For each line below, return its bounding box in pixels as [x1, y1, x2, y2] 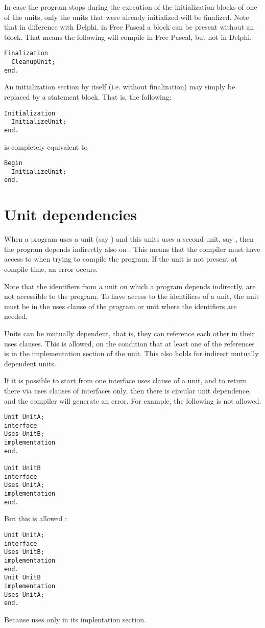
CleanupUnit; [11, 58, 56, 66]
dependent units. [4, 358, 56, 368]
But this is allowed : [4, 513, 67, 524]
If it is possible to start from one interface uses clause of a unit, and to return [4, 375, 247, 386]
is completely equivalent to [4, 141, 88, 152]
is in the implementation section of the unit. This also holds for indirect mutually [4, 348, 259, 359]
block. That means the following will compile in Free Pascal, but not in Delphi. [4, 31, 252, 42]
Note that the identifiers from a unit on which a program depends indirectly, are [4, 281, 256, 291]
